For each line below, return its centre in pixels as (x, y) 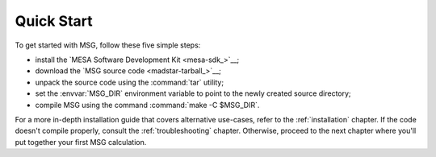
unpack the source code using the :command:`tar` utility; (130, 82)
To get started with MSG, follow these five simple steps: (108, 45)
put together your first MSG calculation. (81, 142)
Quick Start (54, 21)
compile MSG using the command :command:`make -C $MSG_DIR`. (147, 105)
